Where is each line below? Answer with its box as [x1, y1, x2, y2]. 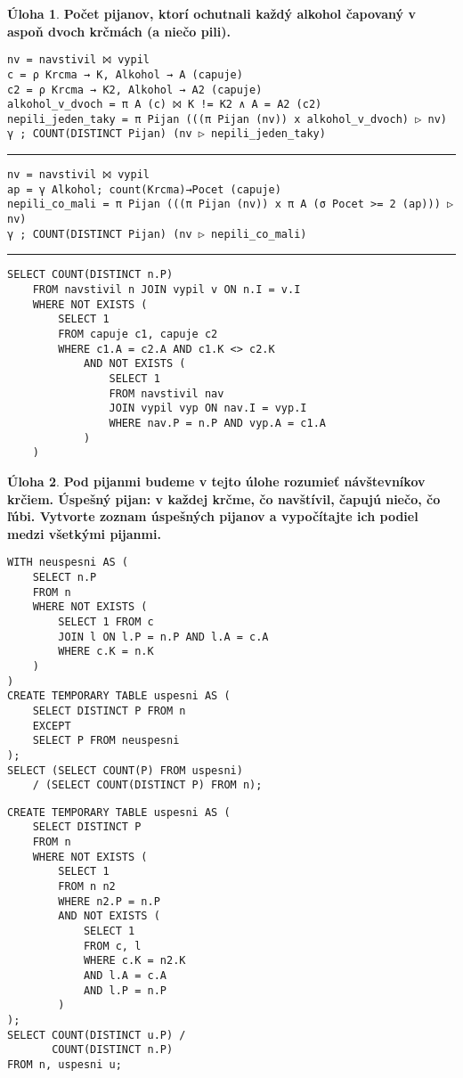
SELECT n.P [32, 570, 97, 584]
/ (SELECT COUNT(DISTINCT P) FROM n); [32, 779, 263, 792]
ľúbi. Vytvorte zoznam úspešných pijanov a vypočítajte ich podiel [7, 507, 418, 526]
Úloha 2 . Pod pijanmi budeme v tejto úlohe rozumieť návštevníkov [7, 471, 426, 490]
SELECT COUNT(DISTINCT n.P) [7, 268, 174, 282]
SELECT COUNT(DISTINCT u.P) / [7, 1028, 186, 1041]
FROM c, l [83, 939, 142, 952]
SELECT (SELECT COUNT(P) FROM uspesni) [7, 764, 243, 777]
